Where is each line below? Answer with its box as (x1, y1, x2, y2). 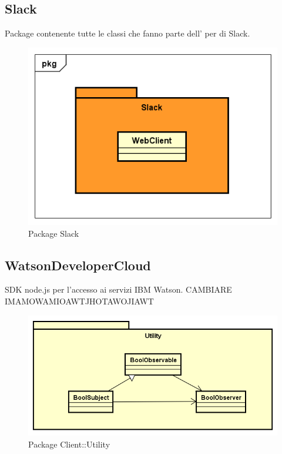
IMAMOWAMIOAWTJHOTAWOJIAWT (5, 294, 154, 307)
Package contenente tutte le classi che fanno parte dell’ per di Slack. (5, 27, 250, 39)
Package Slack (28, 227, 79, 239)
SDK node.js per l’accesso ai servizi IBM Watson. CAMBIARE (5, 283, 232, 296)
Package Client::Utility (28, 438, 110, 450)
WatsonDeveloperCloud (5, 256, 151, 274)
